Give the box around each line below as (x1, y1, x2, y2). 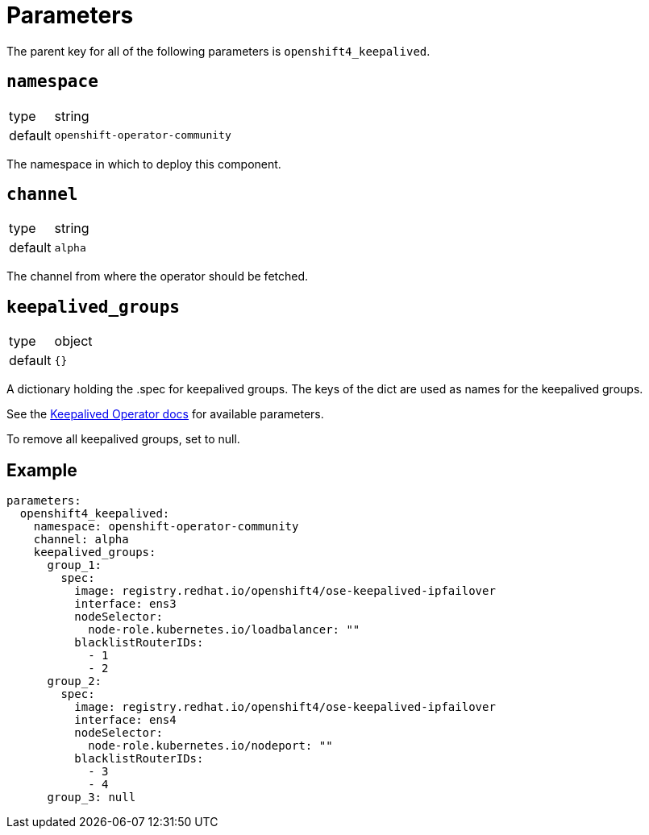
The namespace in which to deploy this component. (6, 156, 281, 171)
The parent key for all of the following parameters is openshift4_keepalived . (6, 44, 431, 58)
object (54, 333, 93, 350)
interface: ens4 (74, 713, 177, 727)
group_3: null (47, 791, 136, 804)
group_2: (47, 675, 102, 688)
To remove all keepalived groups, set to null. (6, 432, 240, 447)
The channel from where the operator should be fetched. (6, 269, 309, 284)
